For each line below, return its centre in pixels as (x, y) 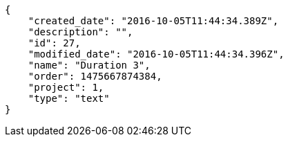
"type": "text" (69, 98)
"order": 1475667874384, (95, 76)
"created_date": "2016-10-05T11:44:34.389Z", (153, 21)
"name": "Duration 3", (89, 65)
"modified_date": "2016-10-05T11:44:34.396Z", (156, 54)
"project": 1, (66, 87)
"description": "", (80, 32)
